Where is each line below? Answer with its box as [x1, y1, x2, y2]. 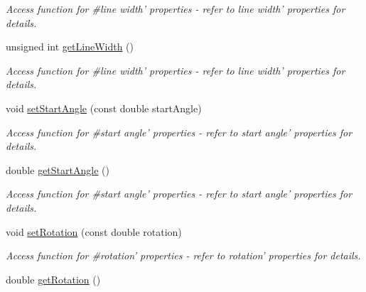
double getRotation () [6, 271, 101, 286]
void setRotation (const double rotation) [6, 224, 182, 239]
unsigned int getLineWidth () [6, 39, 134, 54]
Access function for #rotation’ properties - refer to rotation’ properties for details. [6, 248, 361, 263]
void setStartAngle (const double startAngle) [6, 100, 202, 115]
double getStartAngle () [6, 162, 109, 177]
